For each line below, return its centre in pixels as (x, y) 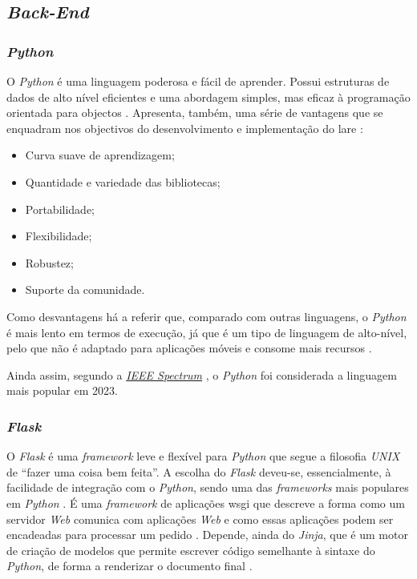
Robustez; (49, 262)
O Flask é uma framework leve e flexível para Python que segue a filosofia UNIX (203, 456)
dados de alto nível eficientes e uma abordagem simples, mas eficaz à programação (208, 96)
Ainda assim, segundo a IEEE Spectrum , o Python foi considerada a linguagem (202, 374)
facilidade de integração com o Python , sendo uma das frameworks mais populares (208, 487)
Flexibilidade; (59, 236)
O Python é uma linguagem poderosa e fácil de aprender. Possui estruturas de (198, 81)
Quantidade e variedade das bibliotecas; (123, 181)
